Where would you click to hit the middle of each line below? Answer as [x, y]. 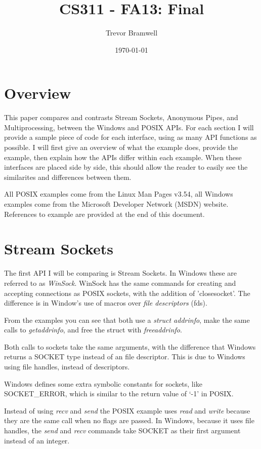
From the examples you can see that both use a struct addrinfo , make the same [127, 320]
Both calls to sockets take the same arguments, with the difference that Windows [130, 346]
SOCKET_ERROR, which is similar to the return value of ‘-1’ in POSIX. [119, 394]
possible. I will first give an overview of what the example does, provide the [121, 147]
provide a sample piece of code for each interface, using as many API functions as [130, 137]
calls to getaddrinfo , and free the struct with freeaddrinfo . [93, 330]
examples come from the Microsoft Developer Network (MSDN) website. [116, 204]
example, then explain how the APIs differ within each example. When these [123, 157]
